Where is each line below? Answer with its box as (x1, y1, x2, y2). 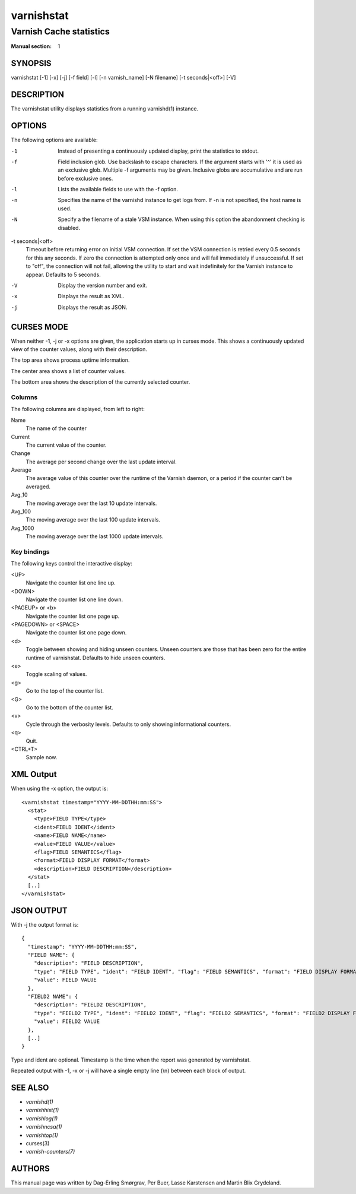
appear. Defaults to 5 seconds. (26, 271, 101, 278)
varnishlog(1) (26, 1114, 58, 1122)
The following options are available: (11, 137, 98, 144)
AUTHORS (11, 1164, 50, 1174)
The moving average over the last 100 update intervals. (26, 516, 160, 523)
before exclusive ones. (58, 175, 113, 182)
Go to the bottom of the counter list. (26, 704, 114, 711)
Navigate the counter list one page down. (26, 629, 127, 636)
